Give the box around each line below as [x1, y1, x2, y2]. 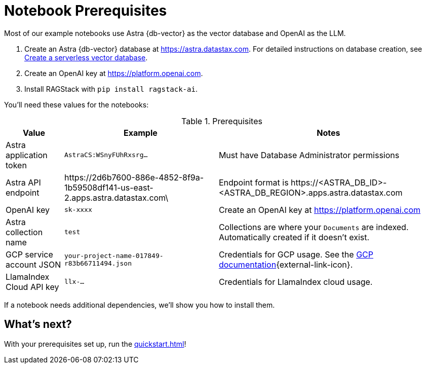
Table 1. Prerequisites [181, 116, 262, 126]
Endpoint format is [218, 177, 289, 188]
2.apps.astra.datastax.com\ [64, 192, 169, 203]
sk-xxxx [64, 206, 92, 214]
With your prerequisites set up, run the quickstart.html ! [4, 339, 186, 348]
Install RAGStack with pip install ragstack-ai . [24, 84, 198, 93]
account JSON [6, 259, 61, 270]
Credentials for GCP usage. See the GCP [218, 249, 373, 260]
